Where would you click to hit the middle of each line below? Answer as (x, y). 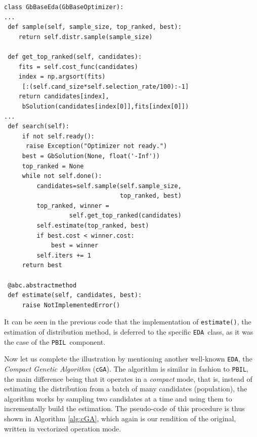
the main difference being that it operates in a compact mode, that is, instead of (128, 378)
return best (42, 265)
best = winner (75, 246)
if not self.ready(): (58, 136)
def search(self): (38, 126)
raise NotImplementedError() (71, 305)
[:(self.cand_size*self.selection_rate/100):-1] (105, 86)
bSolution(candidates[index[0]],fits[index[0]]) (105, 106)
